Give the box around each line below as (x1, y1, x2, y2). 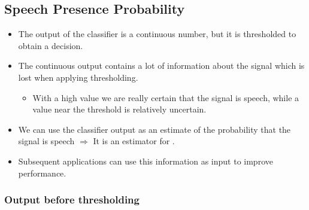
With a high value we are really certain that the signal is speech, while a (32, 91, 299, 104)
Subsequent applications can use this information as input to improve (18, 154, 273, 167)
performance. (18, 166, 66, 179)
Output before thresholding (4, 192, 140, 207)
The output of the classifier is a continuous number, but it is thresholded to (18, 28, 296, 40)
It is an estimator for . (93, 135, 175, 147)
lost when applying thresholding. (18, 71, 138, 83)
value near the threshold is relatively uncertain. (32, 103, 207, 115)
